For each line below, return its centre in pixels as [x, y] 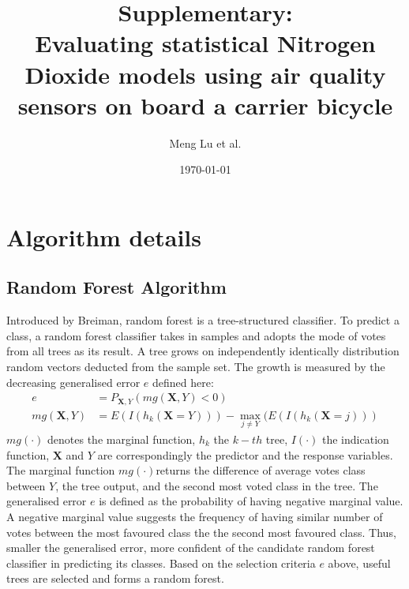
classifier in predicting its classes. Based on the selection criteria [161, 563]
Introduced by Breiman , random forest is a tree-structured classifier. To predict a [203, 320]
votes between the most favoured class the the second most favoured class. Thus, [201, 532]
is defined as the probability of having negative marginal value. [251, 501]
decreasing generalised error [73, 382]
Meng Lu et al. [205, 143]
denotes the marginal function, [122, 439]
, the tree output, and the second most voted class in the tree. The [217, 485]
